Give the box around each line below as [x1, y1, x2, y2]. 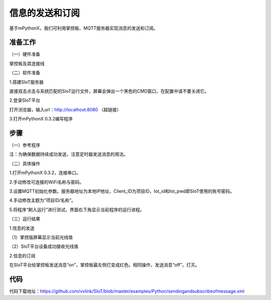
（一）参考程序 [9, 142, 40, 148]
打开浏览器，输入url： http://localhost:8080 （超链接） [9, 106, 121, 112]
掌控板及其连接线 [9, 60, 45, 66]
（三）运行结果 [9, 216, 40, 222]
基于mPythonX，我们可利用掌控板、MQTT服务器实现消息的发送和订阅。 [9, 25, 158, 31]
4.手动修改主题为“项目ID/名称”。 [9, 197, 76, 203]
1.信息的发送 [9, 225, 35, 231]
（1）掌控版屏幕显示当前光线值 [9, 234, 73, 240]
